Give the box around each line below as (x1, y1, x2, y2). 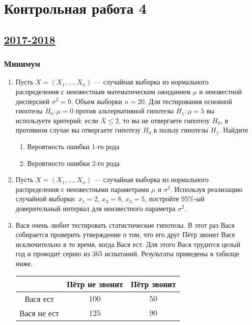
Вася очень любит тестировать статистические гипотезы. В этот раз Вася (15, 219, 235, 230)
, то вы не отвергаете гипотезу (118, 115, 210, 125)
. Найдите (219, 125, 249, 135)
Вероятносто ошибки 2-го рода (27, 158, 120, 168)
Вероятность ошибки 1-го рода (27, 141, 119, 151)
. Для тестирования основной (144, 96, 232, 106)
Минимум (4, 57, 40, 70)
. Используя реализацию (170, 184, 243, 194)
